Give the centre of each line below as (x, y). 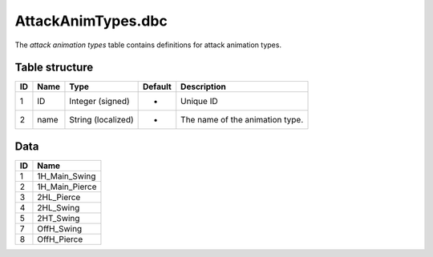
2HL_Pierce (59, 197)
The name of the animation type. (242, 120)
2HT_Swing (59, 218)
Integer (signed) (99, 102)
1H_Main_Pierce (67, 187)
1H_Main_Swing (67, 176)
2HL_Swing (59, 207)
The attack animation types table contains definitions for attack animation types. (148, 45)
